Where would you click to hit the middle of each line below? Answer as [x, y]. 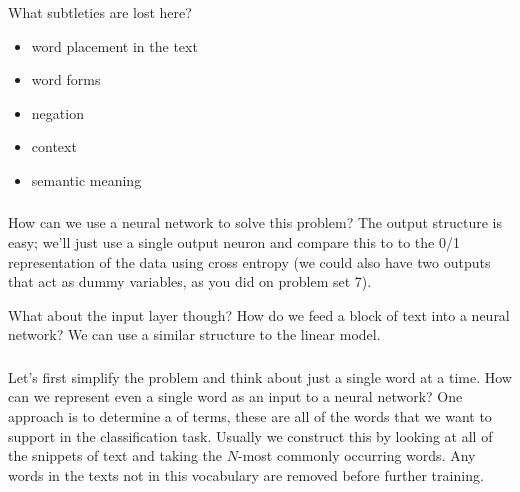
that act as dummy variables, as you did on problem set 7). [190, 281]
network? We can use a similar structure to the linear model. [194, 334]
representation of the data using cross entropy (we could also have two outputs [249, 261]
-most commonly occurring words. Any [356, 455]
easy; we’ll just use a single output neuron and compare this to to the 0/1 [234, 242]
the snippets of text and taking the [115, 455]
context [54, 146]
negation [57, 112]
